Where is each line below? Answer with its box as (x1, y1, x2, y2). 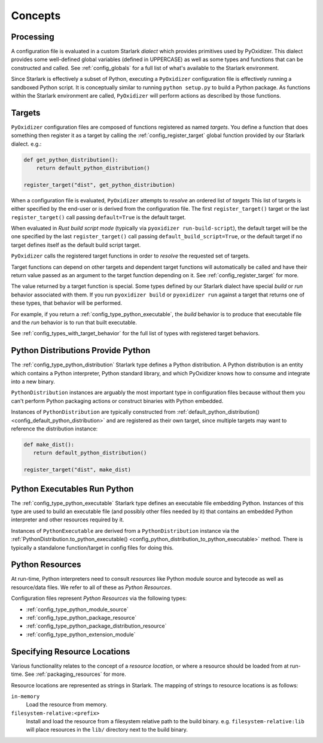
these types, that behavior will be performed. (11, 299, 123, 307)
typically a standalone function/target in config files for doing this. (11, 544, 174, 551)
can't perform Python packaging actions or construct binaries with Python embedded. (11, 397, 224, 404)
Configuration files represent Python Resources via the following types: (11, 595, 187, 602)
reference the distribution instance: (11, 425, 98, 432)
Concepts (11, 9, 61, 22)
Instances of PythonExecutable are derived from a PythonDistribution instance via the (11, 527, 239, 534)
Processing (11, 32, 54, 42)
